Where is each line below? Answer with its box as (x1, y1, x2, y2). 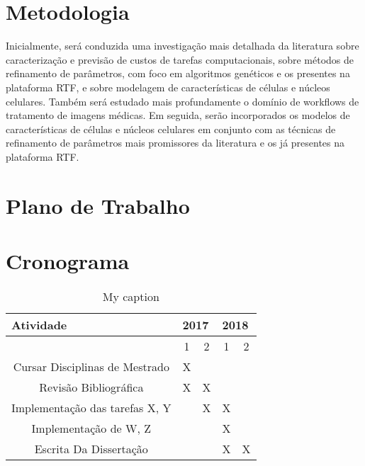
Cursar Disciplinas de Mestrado (13, 358, 169, 375)
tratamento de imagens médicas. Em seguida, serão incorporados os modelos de (6, 108, 350, 123)
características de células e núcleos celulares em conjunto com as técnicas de (6, 121, 336, 136)
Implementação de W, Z (31, 419, 151, 436)
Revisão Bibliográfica (39, 378, 144, 395)
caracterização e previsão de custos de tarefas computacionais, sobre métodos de (6, 52, 354, 67)
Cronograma (6, 246, 130, 275)
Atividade (11, 316, 67, 333)
